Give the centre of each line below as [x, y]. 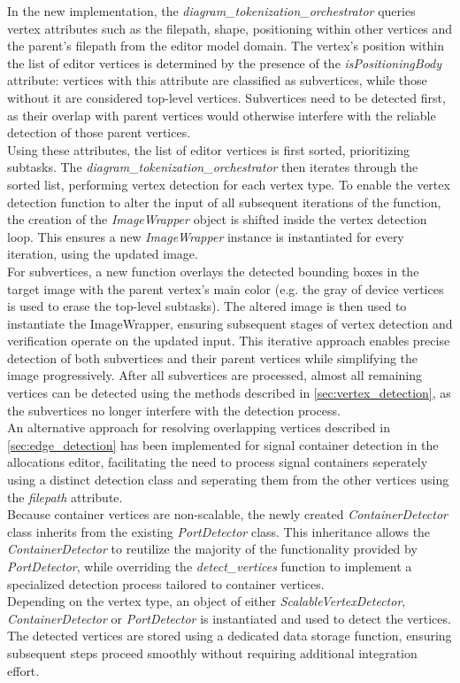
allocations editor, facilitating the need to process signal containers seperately [218, 462]
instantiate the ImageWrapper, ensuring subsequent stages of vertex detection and [230, 323]
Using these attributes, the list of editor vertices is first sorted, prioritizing [209, 149]
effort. [23, 670]
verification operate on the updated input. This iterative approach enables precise [229, 341]
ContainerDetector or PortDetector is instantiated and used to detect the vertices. [229, 618]
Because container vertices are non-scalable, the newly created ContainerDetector [228, 514]
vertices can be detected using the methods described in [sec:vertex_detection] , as [229, 393]
